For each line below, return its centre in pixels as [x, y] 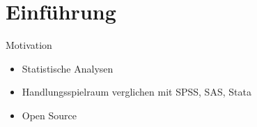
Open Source [49, 115]
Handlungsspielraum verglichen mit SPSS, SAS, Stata [137, 92]
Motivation [29, 45]
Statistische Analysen [68, 68]
